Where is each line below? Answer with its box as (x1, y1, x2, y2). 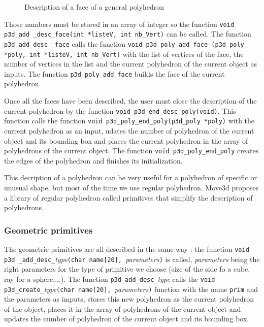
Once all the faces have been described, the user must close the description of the (4, 95, 257, 106)
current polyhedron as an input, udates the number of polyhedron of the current (4, 125, 254, 136)
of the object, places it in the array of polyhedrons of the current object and (4, 303, 241, 314)
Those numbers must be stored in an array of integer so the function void (4, 18, 235, 29)
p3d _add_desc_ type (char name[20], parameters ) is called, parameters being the (4, 253, 260, 264)
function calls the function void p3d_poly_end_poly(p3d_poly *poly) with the (4, 115, 255, 126)
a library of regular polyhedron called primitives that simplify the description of (4, 192, 253, 203)
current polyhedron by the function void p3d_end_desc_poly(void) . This (4, 105, 236, 116)
